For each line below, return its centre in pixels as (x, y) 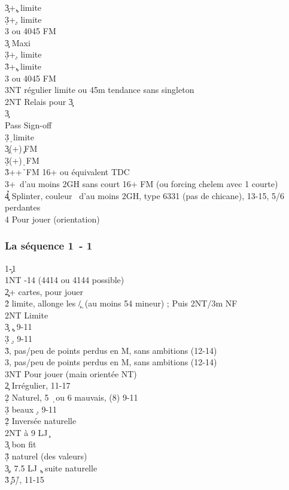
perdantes (23, 207)
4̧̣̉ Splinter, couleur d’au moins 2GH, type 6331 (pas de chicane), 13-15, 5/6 (144, 195)
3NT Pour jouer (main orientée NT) (71, 373)
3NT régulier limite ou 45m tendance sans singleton (100, 90)
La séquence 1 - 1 (49, 246)
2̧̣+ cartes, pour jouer (44, 291)
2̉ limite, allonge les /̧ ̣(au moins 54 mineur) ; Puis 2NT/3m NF (121, 303)
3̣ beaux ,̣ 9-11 (31, 409)
